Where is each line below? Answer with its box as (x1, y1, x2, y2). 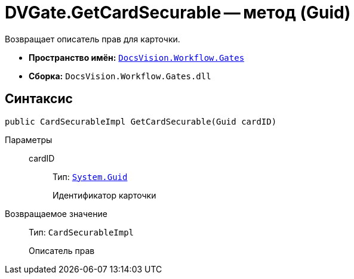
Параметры (5, 134, 53, 145)
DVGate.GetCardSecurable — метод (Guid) (5, 2, 351, 23)
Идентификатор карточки (53, 190, 156, 200)
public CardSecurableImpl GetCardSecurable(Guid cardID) (5, 116, 277, 126)
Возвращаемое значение (5, 208, 107, 219)
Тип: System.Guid (53, 171, 128, 182)
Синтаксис (5, 91, 73, 107)
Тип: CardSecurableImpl (29, 227, 134, 237)
